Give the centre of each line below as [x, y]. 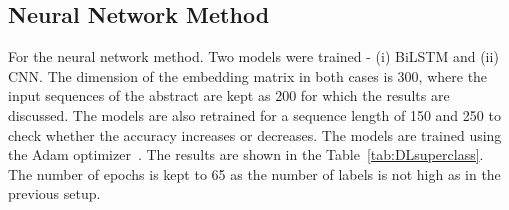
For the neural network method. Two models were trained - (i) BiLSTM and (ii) [253, 56]
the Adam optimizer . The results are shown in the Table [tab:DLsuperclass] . [246, 154]
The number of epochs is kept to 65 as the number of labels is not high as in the [254, 173]
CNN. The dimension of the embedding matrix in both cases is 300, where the [248, 75]
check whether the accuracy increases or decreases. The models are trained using [255, 134]
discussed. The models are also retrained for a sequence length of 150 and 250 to [254, 114]
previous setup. [54, 193]
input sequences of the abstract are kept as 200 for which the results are [229, 95]
